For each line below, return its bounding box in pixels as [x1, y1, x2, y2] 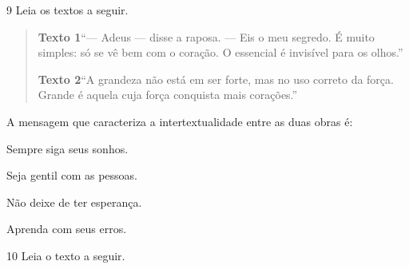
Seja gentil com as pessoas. [6, 167, 137, 184]
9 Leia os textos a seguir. [6, 2, 129, 18]
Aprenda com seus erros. [6, 220, 127, 237]
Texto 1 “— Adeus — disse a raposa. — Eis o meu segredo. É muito [38, 28, 375, 45]
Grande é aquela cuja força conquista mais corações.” [38, 86, 298, 103]
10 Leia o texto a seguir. [6, 247, 125, 263]
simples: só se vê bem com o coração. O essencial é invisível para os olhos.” [38, 44, 403, 61]
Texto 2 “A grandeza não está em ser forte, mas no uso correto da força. [38, 70, 394, 87]
